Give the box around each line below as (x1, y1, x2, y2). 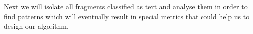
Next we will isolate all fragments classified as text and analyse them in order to (4, 1, 248, 11)
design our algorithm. (4, 21, 69, 31)
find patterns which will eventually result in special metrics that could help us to (4, 11, 250, 21)
